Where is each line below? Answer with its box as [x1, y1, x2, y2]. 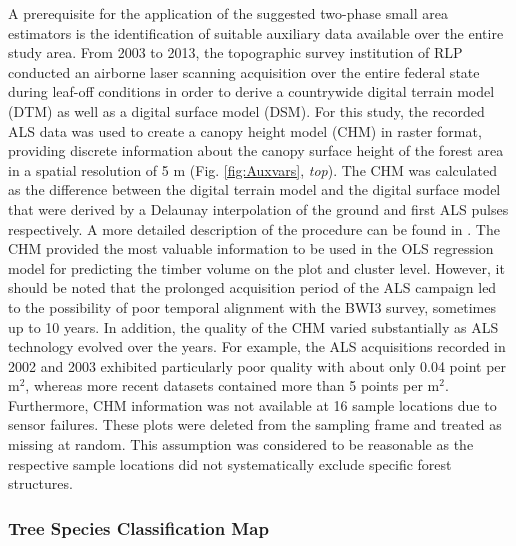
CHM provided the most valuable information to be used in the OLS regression [8, 238, 494, 259]
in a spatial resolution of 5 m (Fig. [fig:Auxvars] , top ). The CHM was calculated [8, 159, 497, 180]
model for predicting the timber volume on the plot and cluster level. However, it [8, 257, 505, 278]
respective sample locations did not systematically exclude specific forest [8, 453, 452, 474]
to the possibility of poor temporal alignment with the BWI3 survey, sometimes [8, 296, 496, 317]
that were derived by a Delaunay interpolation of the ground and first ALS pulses [8, 198, 509, 219]
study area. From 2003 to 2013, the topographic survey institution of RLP [8, 42, 463, 63]
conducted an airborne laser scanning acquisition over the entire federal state [8, 61, 480, 82]
